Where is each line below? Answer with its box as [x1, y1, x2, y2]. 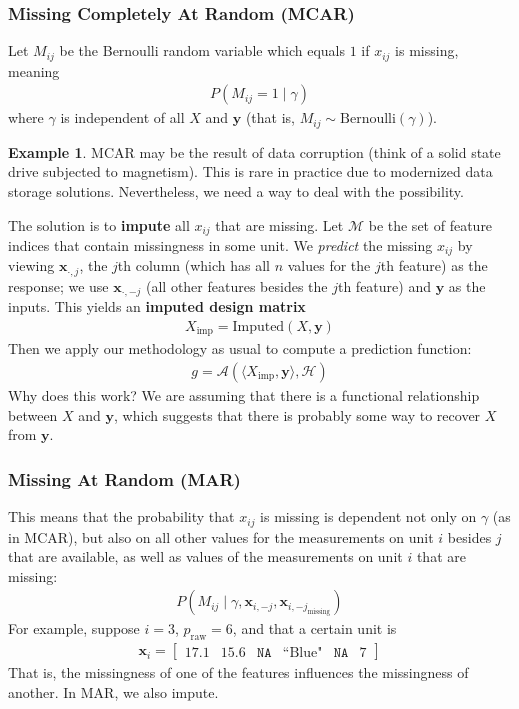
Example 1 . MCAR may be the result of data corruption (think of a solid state [8, 141, 501, 162]
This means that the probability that [8, 506, 235, 527]
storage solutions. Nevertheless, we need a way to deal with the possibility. [8, 180, 464, 201]
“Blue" [282, 645, 323, 660]
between [8, 404, 58, 425]
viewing [8, 255, 55, 276]
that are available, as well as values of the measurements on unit [8, 546, 403, 567]
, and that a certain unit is [232, 618, 397, 639]
